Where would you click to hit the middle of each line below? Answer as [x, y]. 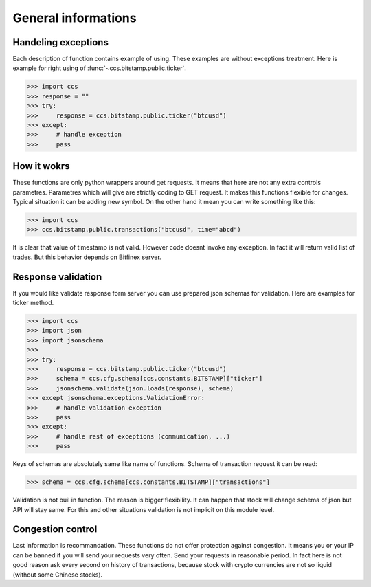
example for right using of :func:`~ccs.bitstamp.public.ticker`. [100, 68]
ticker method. [33, 303]
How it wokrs [41, 166]
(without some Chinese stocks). [58, 575]
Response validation [57, 277]
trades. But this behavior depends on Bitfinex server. [87, 257]
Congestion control [55, 529]
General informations [75, 18]
